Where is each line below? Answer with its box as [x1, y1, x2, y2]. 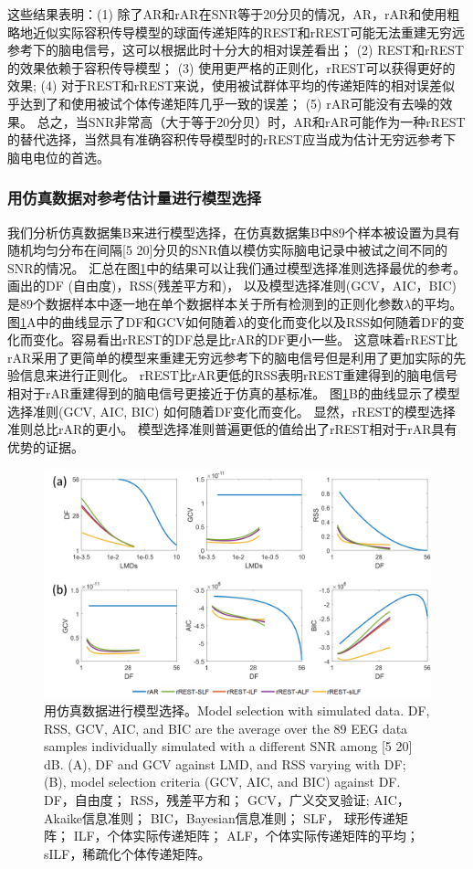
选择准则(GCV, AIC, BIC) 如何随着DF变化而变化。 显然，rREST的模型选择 [7, 401, 456, 420]
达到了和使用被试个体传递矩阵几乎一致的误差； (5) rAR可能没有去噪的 [19, 93, 440, 112]
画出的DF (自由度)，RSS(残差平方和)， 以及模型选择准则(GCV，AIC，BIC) [7, 276, 457, 295]
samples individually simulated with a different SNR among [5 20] [44, 737, 413, 756]
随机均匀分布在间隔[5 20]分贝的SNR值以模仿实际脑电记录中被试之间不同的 [7, 240, 448, 260]
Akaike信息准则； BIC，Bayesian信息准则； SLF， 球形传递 [44, 808, 395, 827]
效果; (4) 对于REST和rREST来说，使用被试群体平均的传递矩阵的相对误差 [7, 76, 443, 95]
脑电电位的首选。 [7, 147, 110, 166]
